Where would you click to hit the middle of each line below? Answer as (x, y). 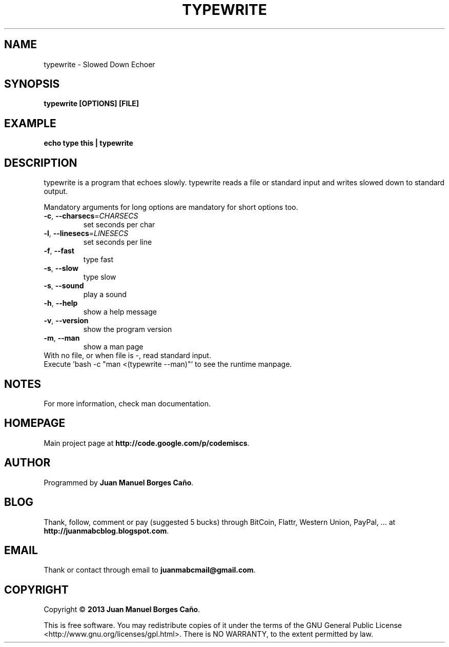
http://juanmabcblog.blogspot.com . (106, 531)
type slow (100, 277)
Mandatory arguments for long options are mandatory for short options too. (171, 207)
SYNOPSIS (32, 84)
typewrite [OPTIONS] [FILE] (91, 104)
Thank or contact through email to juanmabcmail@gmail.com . (150, 570)
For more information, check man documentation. (127, 403)
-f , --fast (59, 251)
